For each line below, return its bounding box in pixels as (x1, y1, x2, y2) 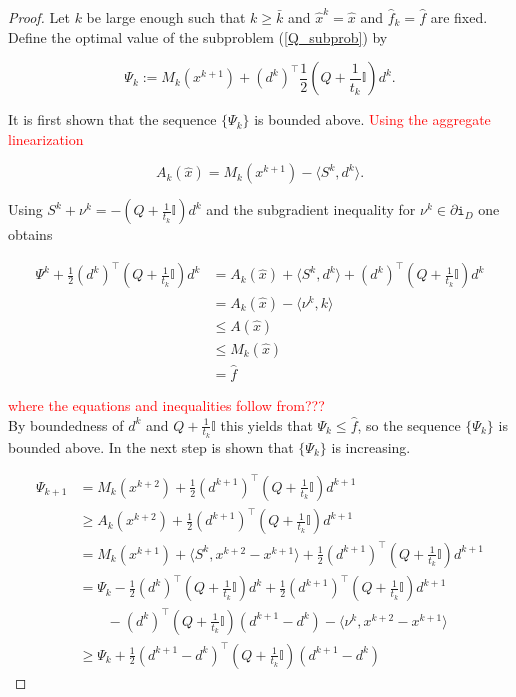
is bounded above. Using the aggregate (254, 109, 491, 130)
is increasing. (331, 436, 411, 457)
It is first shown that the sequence (8, 109, 217, 130)
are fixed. (430, 7, 488, 27)
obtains (8, 224, 53, 245)
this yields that (220, 414, 313, 435)
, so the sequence (357, 414, 461, 435)
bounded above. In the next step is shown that (8, 436, 294, 457)
